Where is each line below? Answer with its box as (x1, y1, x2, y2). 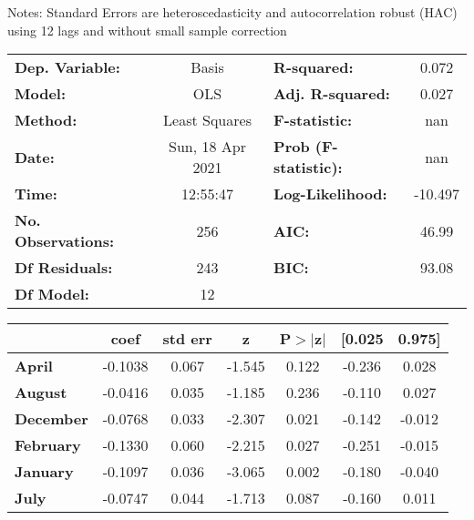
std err (162, 328, 212, 350)
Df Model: (15, 283, 89, 305)
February (15, 434, 81, 456)
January (15, 461, 74, 483)
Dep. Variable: (15, 56, 120, 78)
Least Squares (163, 109, 252, 131)
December (15, 408, 88, 430)
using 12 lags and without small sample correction (7, 20, 287, 39)
